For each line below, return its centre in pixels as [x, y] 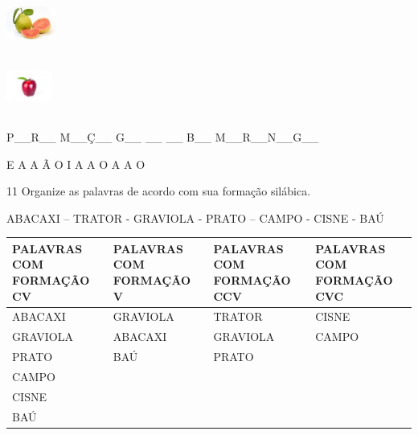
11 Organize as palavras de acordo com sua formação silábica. [159, 191]
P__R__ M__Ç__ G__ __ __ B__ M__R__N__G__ [163, 136]
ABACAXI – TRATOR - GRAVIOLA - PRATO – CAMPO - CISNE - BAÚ [195, 217]
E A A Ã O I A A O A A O [76, 164]
